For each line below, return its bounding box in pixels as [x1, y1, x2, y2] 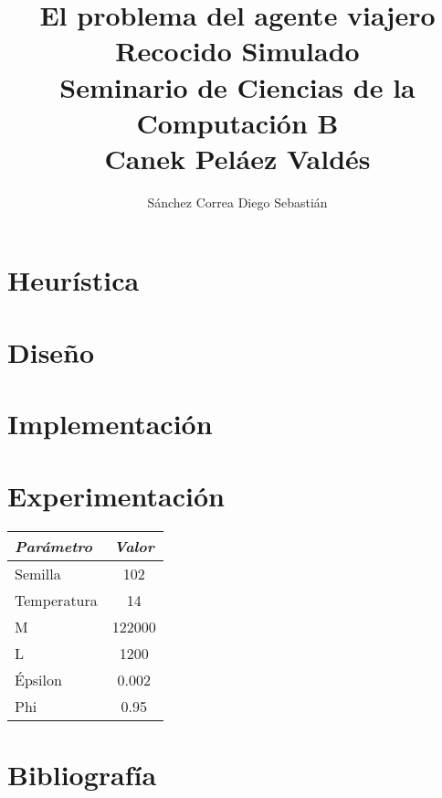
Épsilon [15, 668, 62, 690]
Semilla [15, 562, 61, 584]
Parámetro [15, 535, 92, 557]
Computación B [136, 103, 339, 141]
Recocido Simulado [115, 32, 360, 69]
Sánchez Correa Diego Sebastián [147, 192, 328, 211]
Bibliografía [7, 755, 157, 793]
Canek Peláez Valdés [104, 139, 371, 176]
